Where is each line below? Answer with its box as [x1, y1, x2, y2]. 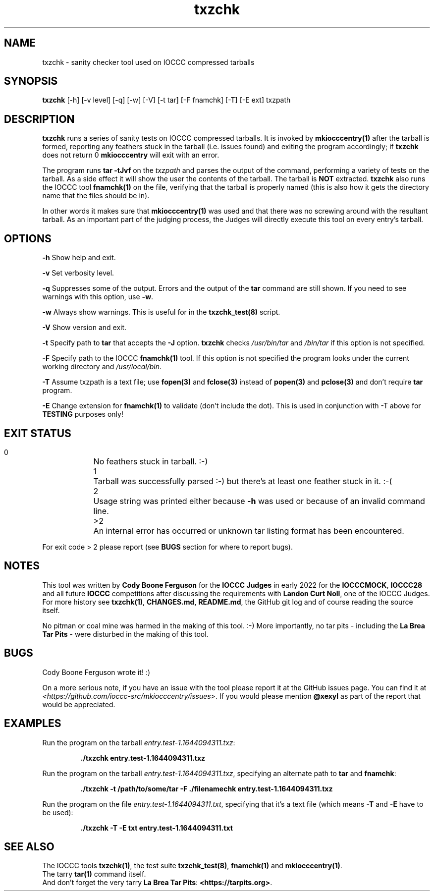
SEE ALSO [4, 840, 54, 853]
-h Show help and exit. [42, 253, 116, 262]
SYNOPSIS [4, 75, 58, 88]
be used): [42, 808, 73, 817]
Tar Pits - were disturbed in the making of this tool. [42, 629, 209, 638]
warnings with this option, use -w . [42, 292, 154, 301]
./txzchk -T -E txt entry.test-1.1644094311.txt [80, 823, 233, 832]
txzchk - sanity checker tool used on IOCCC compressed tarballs [42, 57, 255, 66]
